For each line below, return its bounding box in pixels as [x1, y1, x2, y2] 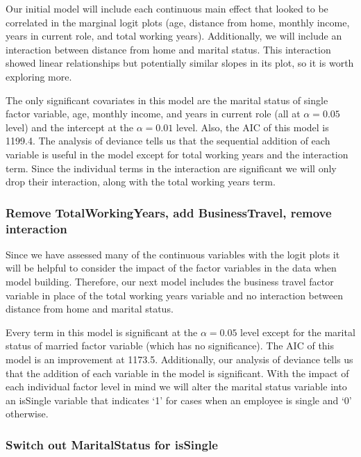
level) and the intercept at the [6, 119, 133, 134]
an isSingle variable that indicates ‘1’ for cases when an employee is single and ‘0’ [6, 392, 352, 407]
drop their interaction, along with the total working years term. [6, 174, 276, 189]
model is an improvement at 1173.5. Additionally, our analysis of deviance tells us [6, 352, 353, 367]
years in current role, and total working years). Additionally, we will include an [6, 28, 342, 43]
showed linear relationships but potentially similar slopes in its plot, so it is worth [6, 56, 354, 70]
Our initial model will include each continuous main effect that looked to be [6, 1, 328, 15]
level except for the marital [240, 324, 355, 339]
